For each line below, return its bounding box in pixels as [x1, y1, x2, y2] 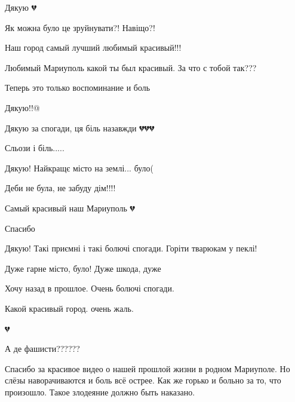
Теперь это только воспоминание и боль [5, 81, 150, 94]
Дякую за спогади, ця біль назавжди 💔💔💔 [5, 121, 155, 134]
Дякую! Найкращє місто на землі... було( [5, 161, 154, 174]
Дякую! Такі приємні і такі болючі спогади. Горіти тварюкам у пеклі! [5, 242, 257, 254]
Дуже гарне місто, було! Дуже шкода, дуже [5, 262, 161, 274]
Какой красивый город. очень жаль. [5, 302, 134, 314]
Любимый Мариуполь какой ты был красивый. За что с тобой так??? [5, 61, 257, 73]
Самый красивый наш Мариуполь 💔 [5, 201, 135, 214]
